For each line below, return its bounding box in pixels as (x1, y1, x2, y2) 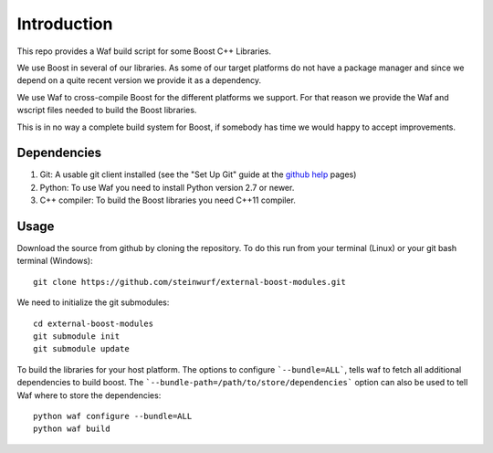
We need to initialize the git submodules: (16, 297, 170, 308)
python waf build (33, 424, 110, 434)
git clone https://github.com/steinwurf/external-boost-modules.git (33, 277, 346, 287)
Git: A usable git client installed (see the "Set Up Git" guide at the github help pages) (39, 169, 357, 180)
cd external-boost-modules (33, 318, 154, 329)
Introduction (16, 14, 113, 34)
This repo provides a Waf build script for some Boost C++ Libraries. (16, 46, 271, 57)
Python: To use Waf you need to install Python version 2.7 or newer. (39, 182, 295, 193)
